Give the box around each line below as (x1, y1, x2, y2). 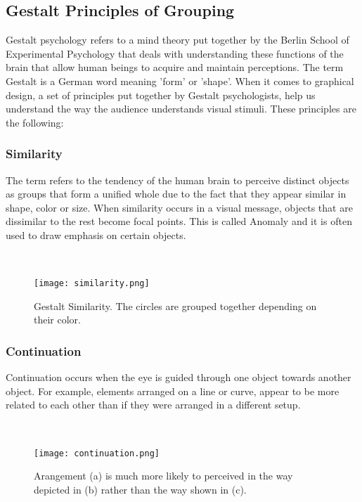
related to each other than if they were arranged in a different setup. (6, 397, 301, 412)
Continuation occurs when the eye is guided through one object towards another (6, 370, 351, 385)
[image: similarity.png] (34, 278, 150, 289)
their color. (34, 312, 81, 327)
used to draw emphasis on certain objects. (6, 227, 186, 242)
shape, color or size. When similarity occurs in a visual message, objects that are (6, 200, 353, 214)
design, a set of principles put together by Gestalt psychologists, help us (6, 87, 316, 102)
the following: (6, 115, 64, 129)
